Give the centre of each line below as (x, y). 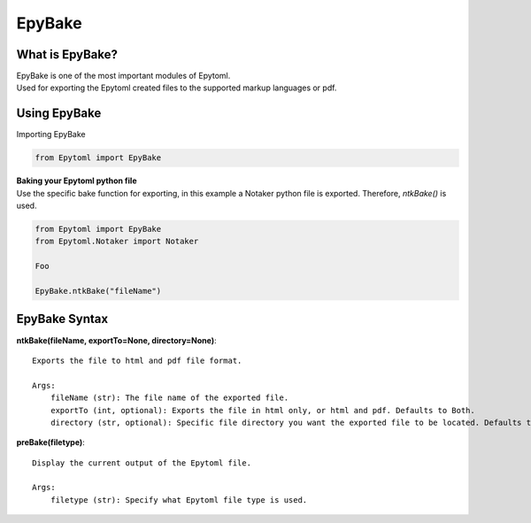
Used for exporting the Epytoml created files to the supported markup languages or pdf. (177, 88)
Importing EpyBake (51, 135)
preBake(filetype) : (51, 442)
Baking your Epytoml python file (77, 181)
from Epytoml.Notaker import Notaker (117, 242)
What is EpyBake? (67, 54)
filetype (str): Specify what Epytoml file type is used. (179, 500)
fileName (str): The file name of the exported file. (169, 398)
